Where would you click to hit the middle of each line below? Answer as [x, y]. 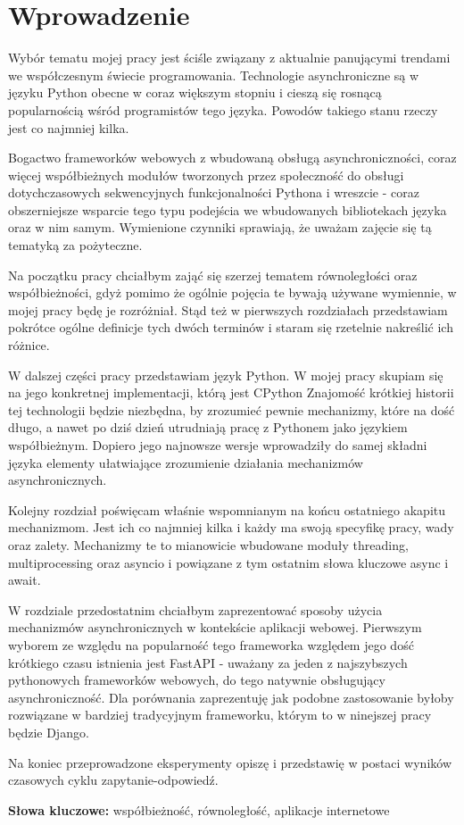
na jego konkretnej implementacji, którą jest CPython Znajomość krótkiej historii [231, 392]
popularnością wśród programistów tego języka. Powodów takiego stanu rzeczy [223, 109]
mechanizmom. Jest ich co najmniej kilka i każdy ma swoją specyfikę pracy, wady [231, 527]
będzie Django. [49, 732]
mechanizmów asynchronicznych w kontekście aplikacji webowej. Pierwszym [215, 627]
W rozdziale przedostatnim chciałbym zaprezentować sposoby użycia [195, 609]
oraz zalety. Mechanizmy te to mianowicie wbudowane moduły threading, [208, 544]
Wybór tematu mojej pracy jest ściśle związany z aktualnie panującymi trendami [229, 58]
